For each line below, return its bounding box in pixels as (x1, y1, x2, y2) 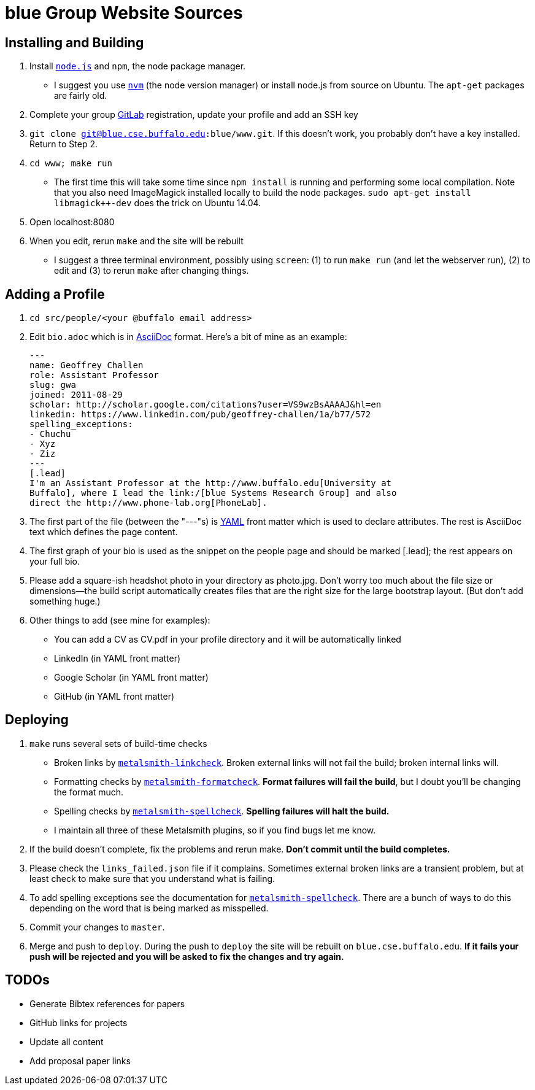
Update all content (29, 1036, 104, 1047)
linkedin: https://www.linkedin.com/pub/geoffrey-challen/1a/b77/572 (29, 409, 371, 420)
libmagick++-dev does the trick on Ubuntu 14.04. (54, 198, 261, 209)
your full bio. (29, 556, 80, 567)
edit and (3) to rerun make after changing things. (54, 265, 249, 276)
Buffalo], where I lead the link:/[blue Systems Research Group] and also (29, 488, 397, 498)
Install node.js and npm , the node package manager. (29, 61, 246, 72)
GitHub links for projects (29, 1017, 128, 1028)
